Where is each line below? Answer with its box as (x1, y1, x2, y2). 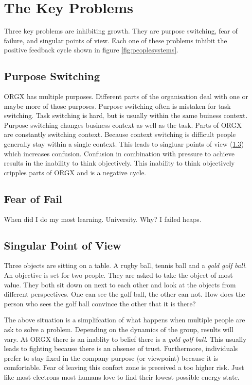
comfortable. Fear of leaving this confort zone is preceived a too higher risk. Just (4, 362, 244, 372)
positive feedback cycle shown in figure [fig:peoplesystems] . (4, 45, 179, 55)
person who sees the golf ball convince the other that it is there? (4, 298, 196, 308)
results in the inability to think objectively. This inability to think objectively (4, 158, 235, 168)
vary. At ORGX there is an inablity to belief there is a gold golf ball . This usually (4, 334, 247, 344)
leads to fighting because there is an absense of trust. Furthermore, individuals (4, 343, 238, 353)
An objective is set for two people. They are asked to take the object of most (4, 270, 233, 280)
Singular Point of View (4, 237, 122, 252)
